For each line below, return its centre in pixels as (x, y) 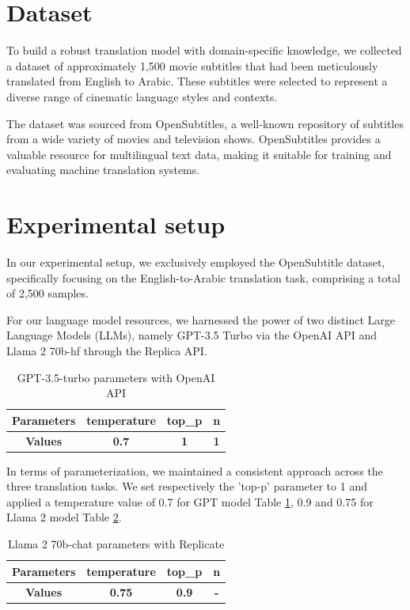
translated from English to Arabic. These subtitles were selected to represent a (197, 81)
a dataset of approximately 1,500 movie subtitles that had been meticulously (192, 65)
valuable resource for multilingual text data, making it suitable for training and (199, 154)
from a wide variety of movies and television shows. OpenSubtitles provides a (194, 139)
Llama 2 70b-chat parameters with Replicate (116, 544)
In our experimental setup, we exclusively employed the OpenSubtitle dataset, (196, 262)
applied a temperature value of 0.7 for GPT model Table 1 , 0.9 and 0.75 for (190, 501)
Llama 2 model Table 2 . (64, 517)
